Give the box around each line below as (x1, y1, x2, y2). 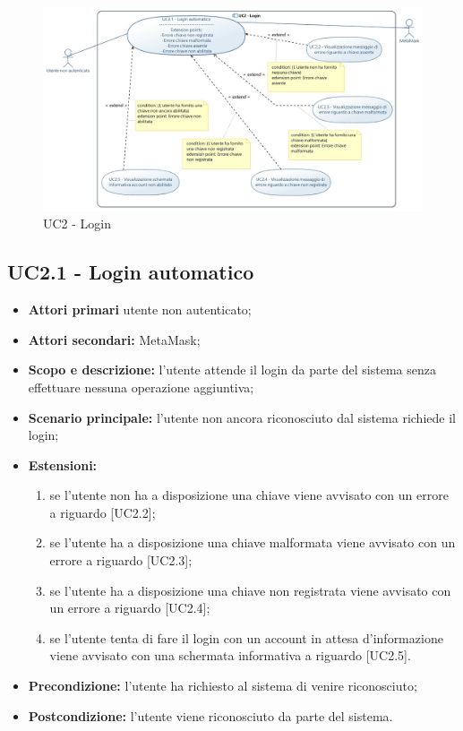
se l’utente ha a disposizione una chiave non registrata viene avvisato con (49, 580, 451, 599)
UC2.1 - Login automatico (7, 258, 254, 286)
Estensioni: (28, 455, 98, 474)
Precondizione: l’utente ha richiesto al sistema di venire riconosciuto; (28, 676, 417, 695)
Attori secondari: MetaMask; (28, 330, 201, 348)
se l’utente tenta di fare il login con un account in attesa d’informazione (49, 628, 443, 647)
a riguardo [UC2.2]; (49, 503, 156, 521)
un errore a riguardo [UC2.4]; (49, 598, 210, 617)
